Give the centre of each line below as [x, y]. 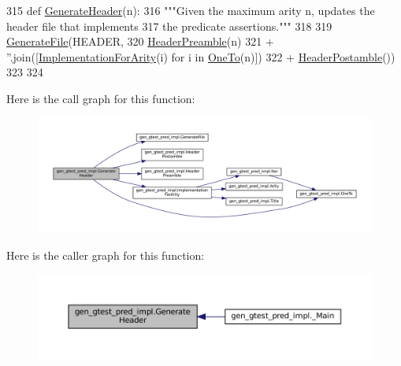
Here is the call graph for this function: [101, 98]
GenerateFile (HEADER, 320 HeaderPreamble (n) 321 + [140, 41]
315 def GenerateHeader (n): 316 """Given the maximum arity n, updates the [191, 10]
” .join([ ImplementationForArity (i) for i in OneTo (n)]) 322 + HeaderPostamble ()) [201, 56]
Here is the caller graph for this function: [106, 255]
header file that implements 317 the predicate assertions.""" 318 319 [169, 26]
